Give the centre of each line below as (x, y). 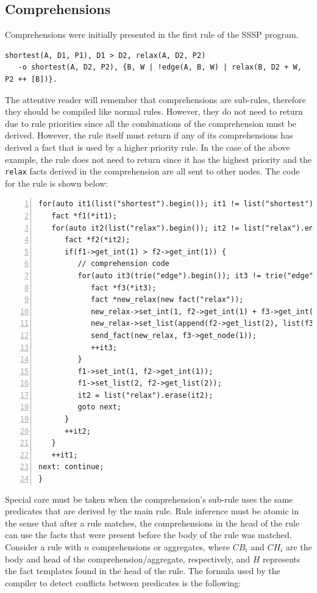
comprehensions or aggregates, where (161, 547)
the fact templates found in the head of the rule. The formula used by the (143, 571)
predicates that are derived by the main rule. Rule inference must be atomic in (152, 511)
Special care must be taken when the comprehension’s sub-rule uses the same (149, 499)
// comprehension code (123, 264)
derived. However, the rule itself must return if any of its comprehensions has (149, 135)
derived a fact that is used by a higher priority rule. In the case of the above (148, 147)
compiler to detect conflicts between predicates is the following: (123, 582)
